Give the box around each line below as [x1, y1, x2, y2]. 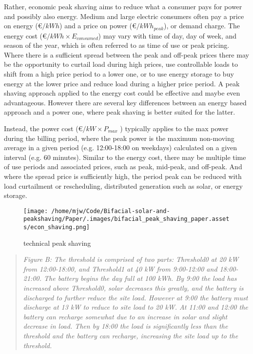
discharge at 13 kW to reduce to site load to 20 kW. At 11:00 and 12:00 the [23, 302, 248, 312]
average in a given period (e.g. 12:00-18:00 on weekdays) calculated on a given [4, 142, 237, 153]
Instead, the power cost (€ [4, 123, 83, 133]
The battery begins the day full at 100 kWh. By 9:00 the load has [44, 273, 237, 283]
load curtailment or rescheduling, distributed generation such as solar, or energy [4, 180, 243, 191]
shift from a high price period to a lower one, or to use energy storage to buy [4, 69, 234, 79]
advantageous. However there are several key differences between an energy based [4, 97, 247, 107]
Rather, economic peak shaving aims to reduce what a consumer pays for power [4, 1, 242, 11]
